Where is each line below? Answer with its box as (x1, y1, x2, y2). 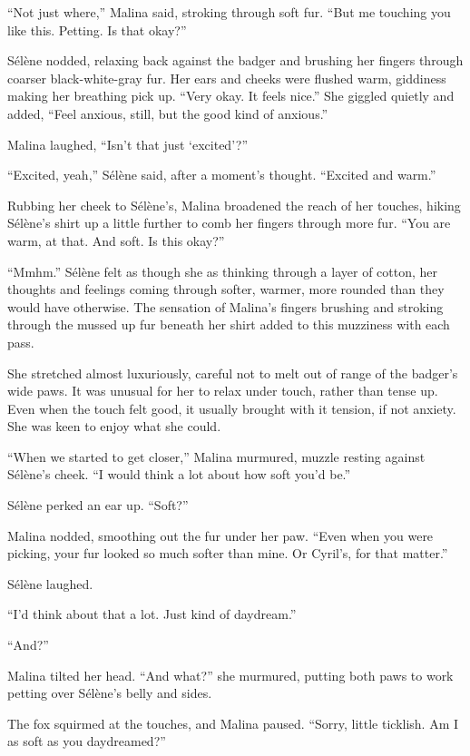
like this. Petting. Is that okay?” (7, 20, 187, 39)
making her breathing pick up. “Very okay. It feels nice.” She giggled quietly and (7, 86, 455, 105)
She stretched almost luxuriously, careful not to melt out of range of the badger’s (7, 363, 458, 382)
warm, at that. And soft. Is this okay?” (7, 231, 225, 250)
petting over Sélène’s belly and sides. (7, 683, 212, 702)
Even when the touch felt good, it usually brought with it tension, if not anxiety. (7, 398, 456, 417)
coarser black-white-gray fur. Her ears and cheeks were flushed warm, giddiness (7, 68, 446, 87)
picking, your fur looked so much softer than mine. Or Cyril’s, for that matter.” (7, 544, 448, 563)
